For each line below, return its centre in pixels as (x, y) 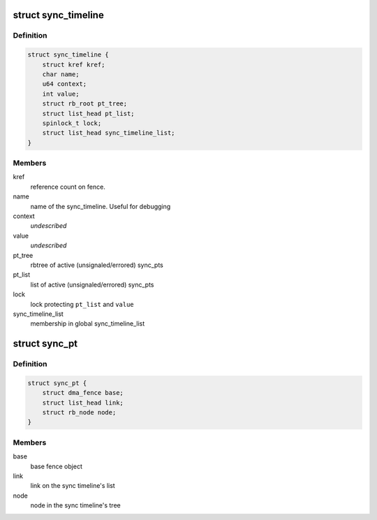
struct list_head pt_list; (89, 113)
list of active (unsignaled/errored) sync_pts (92, 284)
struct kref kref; (74, 64)
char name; (61, 74)
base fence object (57, 466)
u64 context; (65, 84)
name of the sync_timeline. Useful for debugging (101, 206)
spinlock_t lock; (72, 123)
